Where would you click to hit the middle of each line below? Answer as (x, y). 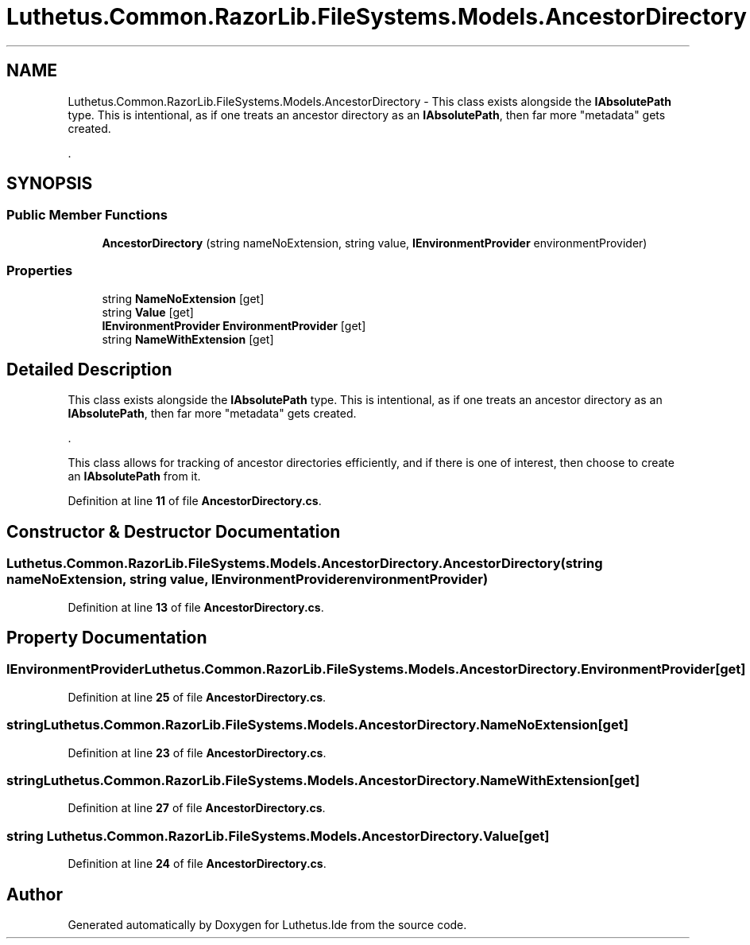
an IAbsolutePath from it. (134, 476)
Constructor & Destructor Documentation (174, 531)
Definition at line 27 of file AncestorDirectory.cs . (197, 808)
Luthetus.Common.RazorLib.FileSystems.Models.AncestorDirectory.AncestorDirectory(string (305, 564)
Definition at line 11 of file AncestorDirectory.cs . (195, 501)
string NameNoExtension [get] (183, 298)
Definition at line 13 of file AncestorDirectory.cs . (196, 607)
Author (35, 894)
